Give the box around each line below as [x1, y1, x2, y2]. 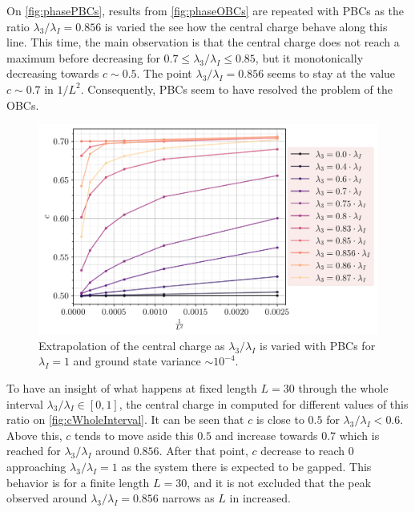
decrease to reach [260, 442, 345, 459]
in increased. [229, 490, 291, 506]
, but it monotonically [255, 49, 364, 66]
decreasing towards [6, 65, 99, 82]
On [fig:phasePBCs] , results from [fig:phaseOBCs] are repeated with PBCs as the [6, 2, 405, 18]
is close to [256, 411, 304, 428]
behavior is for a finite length [6, 474, 150, 490]
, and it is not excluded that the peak [187, 474, 372, 490]
